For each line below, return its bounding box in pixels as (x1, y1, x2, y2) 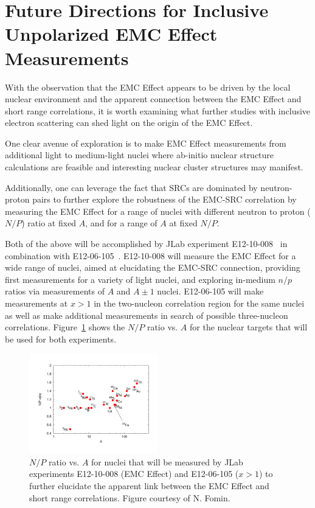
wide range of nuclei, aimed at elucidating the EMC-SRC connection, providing (5, 261, 300, 274)
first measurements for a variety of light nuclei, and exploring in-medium (5, 273, 275, 285)
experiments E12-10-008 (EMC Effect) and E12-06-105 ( (29, 467, 239, 480)
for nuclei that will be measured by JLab (91, 455, 243, 468)
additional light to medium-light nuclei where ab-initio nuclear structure (5, 148, 274, 161)
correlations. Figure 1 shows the (5, 321, 125, 333)
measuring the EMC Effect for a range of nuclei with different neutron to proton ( (5, 204, 311, 217)
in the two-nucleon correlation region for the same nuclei (94, 297, 305, 309)
